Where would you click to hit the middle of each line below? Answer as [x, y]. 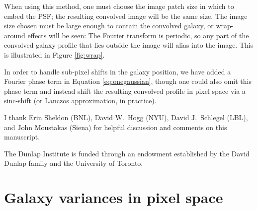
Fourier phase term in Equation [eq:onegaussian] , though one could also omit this [128, 81]
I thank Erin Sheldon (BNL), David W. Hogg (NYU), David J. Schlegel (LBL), [126, 117]
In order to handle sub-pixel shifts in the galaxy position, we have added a [118, 71]
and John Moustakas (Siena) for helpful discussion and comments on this [116, 127]
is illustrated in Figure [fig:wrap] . [54, 54]
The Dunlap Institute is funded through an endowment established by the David [127, 153]
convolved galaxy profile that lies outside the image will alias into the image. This [129, 45]
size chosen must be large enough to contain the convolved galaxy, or [109, 26]
